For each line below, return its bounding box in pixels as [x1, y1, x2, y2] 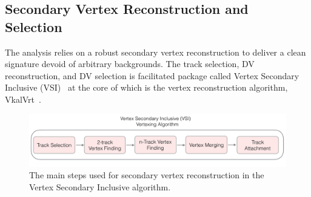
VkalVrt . [5, 92, 41, 105]
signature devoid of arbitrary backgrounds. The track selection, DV [5, 57, 255, 70]
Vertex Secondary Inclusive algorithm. [29, 180, 171, 193]
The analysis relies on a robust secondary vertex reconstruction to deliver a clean [5, 45, 306, 58]
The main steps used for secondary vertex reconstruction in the [29, 169, 264, 181]
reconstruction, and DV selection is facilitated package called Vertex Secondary [5, 69, 299, 82]
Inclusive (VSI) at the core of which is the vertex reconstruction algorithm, [5, 81, 288, 94]
